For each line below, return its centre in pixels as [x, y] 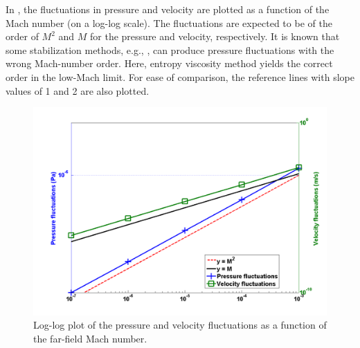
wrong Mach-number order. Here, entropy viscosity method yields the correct [169, 63]
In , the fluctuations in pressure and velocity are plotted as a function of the [168, 9]
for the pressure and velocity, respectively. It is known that [215, 36]
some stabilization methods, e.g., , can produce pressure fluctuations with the [170, 49]
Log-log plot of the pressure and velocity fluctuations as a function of [180, 325]
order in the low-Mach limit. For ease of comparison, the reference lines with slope [180, 76]
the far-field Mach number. [90, 338]
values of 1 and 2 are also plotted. [78, 90]
